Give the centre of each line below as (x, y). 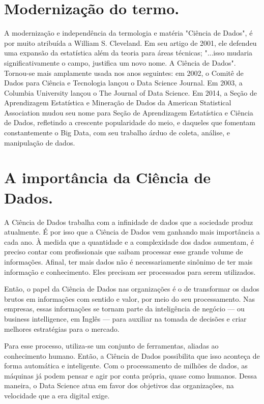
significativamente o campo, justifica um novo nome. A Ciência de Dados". (120, 62)
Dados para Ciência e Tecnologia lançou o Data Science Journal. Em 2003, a (123, 83)
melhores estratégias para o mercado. (62, 328)
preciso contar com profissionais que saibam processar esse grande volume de (124, 252)
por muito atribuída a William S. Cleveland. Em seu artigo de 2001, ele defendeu (130, 42)
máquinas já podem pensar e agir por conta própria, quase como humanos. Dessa (131, 375)
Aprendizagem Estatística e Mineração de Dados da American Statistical (118, 103)
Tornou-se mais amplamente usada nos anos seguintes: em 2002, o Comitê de (124, 73)
